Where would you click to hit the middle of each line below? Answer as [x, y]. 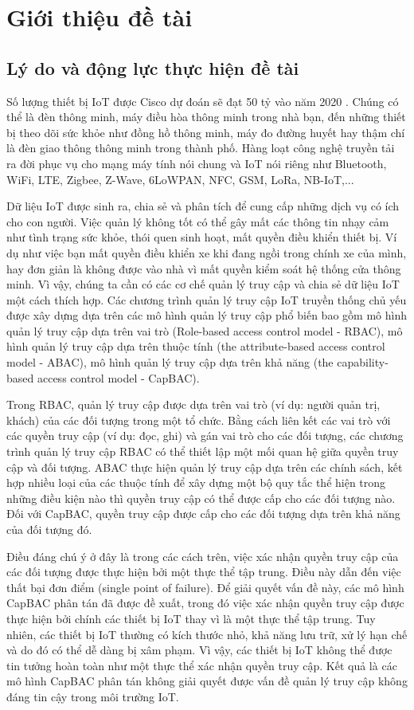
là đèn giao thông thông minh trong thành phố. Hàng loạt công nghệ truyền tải [201, 148]
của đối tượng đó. [49, 530]
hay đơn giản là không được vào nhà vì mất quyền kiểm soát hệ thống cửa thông [204, 268]
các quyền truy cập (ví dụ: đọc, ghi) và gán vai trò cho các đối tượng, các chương [205, 435]
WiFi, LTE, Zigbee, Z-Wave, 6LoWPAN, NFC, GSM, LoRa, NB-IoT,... [180, 179]
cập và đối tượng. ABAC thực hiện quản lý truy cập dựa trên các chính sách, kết [205, 467]
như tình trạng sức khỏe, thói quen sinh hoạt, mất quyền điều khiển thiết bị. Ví [202, 237]
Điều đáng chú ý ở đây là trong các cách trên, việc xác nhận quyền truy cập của [203, 556]
